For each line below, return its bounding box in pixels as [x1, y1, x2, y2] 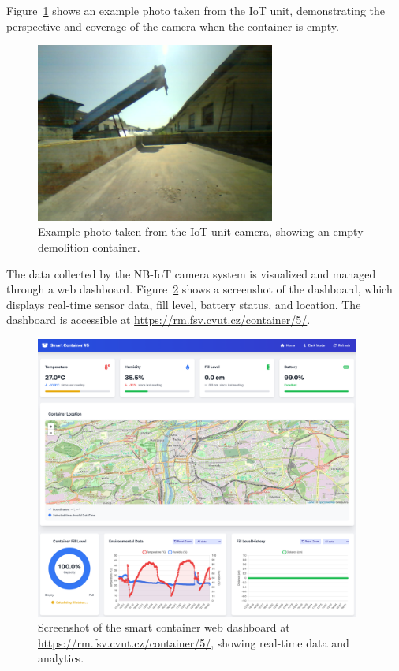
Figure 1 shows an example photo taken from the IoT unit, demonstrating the [6, 2, 386, 18]
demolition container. [38, 238, 140, 255]
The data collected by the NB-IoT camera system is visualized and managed [6, 265, 376, 281]
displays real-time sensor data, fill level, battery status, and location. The [6, 296, 361, 312]
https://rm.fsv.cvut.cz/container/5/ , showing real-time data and [38, 634, 349, 650]
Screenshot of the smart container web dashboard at [38, 619, 290, 636]
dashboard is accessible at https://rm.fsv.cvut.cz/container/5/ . [6, 311, 311, 328]
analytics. [38, 650, 84, 666]
